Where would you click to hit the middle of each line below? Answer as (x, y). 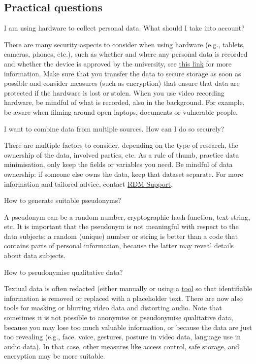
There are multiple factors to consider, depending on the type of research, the (121, 145)
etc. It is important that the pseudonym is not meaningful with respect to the (121, 226)
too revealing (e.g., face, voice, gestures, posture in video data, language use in (123, 337)
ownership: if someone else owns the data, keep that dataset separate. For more (124, 174)
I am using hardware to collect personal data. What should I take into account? (124, 28)
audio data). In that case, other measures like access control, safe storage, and (122, 346)
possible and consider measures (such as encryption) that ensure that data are (122, 83)
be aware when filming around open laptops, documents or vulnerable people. (121, 112)
